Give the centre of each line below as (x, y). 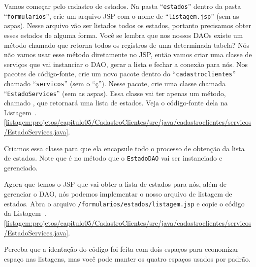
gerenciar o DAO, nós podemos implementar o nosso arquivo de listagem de (118, 194)
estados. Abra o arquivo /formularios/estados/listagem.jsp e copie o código (124, 203)
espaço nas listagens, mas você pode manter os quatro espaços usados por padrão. (127, 258)
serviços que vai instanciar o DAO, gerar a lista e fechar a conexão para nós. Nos (126, 64)
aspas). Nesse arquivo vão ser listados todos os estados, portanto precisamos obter (128, 25)
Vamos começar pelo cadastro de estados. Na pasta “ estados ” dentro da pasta (123, 6)
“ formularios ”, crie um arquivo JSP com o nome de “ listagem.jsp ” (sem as (122, 16)
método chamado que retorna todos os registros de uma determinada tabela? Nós (127, 45)
